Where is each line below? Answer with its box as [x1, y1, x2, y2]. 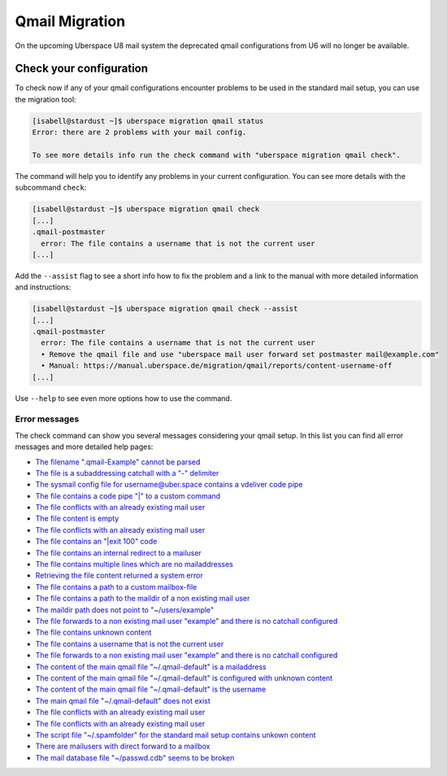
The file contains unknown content [35, 627, 152, 638]
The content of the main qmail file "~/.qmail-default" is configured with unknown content [35, 673, 333, 682]
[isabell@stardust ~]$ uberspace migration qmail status [32, 116, 264, 125]
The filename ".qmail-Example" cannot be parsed [35, 456, 201, 467]
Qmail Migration [15, 12, 126, 30]
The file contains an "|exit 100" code [35, 537, 158, 547]
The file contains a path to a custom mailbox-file [35, 582, 197, 591]
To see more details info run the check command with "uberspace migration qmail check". [32, 150, 401, 159]
